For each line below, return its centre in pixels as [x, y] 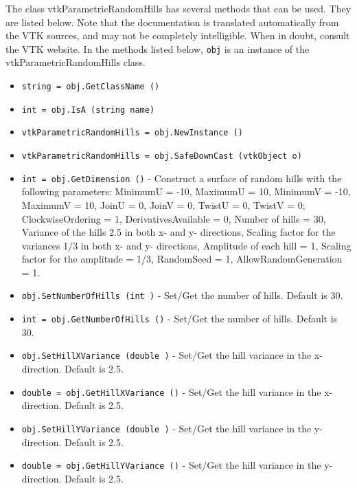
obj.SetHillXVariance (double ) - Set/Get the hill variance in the [166, 355]
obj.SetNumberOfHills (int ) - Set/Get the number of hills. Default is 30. [182, 295]
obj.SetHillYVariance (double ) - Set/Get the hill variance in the [166, 428]
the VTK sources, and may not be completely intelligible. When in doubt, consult [178, 35]
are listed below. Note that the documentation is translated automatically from [172, 22]
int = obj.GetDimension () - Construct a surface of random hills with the [182, 178]
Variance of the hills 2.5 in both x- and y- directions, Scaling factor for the [178, 232]
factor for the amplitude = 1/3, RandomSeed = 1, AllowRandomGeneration [182, 259]
